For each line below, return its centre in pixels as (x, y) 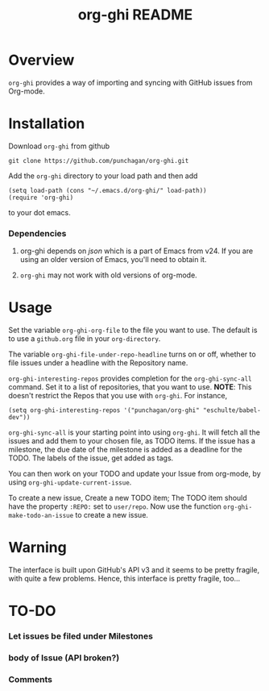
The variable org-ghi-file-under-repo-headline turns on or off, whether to (132, 354)
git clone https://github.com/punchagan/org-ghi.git (99, 160)
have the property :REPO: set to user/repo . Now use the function (115, 506)
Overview (41, 60)
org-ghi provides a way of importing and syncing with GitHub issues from (130, 82)
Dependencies (37, 233)
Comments (30, 679)
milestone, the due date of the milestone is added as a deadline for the (126, 450)
